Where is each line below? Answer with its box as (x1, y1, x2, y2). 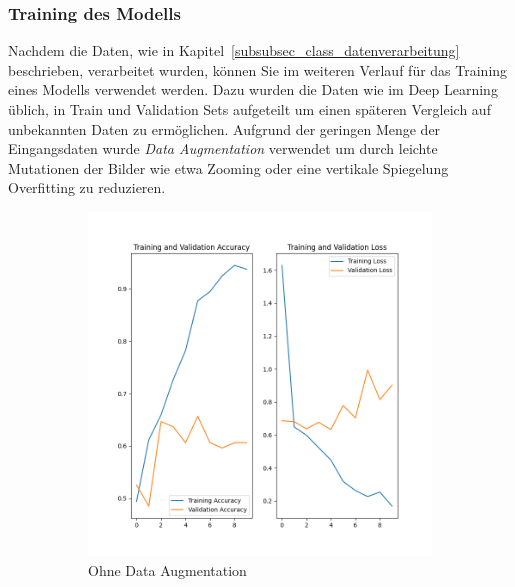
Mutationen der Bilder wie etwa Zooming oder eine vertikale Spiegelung (8, 157, 449, 178)
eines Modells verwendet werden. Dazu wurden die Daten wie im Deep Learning (8, 79, 498, 100)
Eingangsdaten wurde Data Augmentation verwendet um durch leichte (8, 138, 438, 159)
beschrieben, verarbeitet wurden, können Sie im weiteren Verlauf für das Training (8, 59, 508, 80)
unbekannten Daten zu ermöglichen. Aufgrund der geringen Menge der (8, 118, 441, 139)
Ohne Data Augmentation (88, 559, 247, 580)
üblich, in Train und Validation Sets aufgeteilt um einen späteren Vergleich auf (8, 99, 491, 119)
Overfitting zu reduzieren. (8, 177, 166, 198)
